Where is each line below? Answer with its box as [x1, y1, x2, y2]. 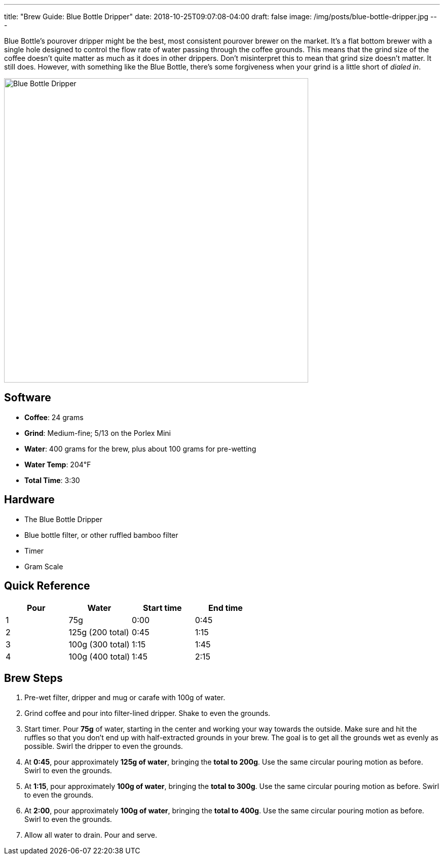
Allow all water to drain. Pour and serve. [24, 831, 158, 840]
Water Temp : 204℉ [24, 460, 91, 469]
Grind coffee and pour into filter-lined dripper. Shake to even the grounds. [24, 709, 271, 718]
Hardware [4, 493, 55, 506]
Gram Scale [24, 562, 63, 571]
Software [4, 391, 51, 404]
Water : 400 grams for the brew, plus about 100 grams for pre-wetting [24, 444, 256, 453]
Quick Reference [4, 579, 90, 593]
